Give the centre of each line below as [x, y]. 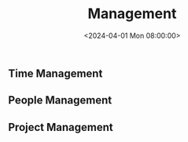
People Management [60, 101]
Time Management [55, 73]
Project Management [61, 127]
